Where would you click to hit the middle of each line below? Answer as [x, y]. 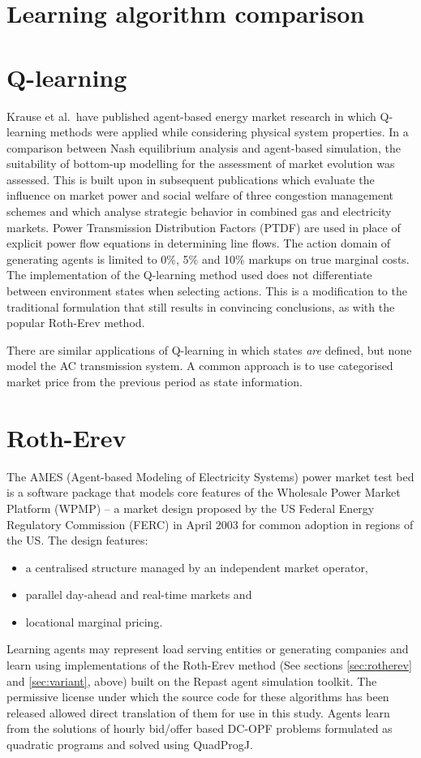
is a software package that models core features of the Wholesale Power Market [204, 492]
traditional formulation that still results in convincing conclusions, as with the [201, 306]
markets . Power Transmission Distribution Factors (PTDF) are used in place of [204, 227]
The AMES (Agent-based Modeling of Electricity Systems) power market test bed [210, 476]
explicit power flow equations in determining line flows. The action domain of [199, 243]
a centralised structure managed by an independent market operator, [197, 567]
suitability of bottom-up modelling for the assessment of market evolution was [201, 164]
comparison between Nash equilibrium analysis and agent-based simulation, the [204, 147]
